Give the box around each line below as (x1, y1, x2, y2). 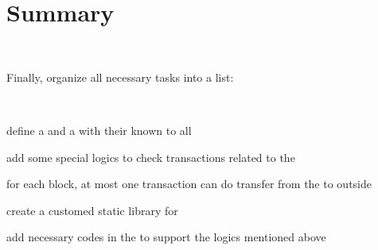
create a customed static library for (6, 202, 178, 218)
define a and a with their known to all (6, 121, 192, 138)
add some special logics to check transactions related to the (6, 148, 295, 165)
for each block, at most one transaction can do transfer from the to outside (6, 175, 372, 192)
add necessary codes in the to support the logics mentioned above (6, 229, 326, 245)
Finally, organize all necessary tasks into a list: (6, 68, 234, 85)
